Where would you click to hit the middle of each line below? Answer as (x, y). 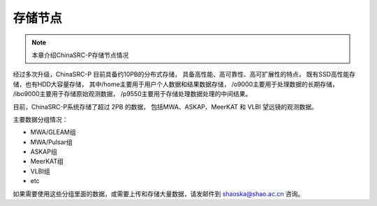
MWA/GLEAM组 (53, 132)
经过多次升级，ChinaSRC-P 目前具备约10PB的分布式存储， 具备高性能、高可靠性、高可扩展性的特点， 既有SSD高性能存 (184, 74)
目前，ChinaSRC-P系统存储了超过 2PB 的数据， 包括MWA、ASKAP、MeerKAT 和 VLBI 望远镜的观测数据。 (165, 106)
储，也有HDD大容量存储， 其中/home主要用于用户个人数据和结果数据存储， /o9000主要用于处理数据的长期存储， (176, 84)
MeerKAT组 (47, 161)
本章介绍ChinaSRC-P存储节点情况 (80, 55)
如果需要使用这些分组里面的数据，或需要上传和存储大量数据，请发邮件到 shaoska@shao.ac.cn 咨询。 (158, 193)
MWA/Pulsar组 (51, 142)
